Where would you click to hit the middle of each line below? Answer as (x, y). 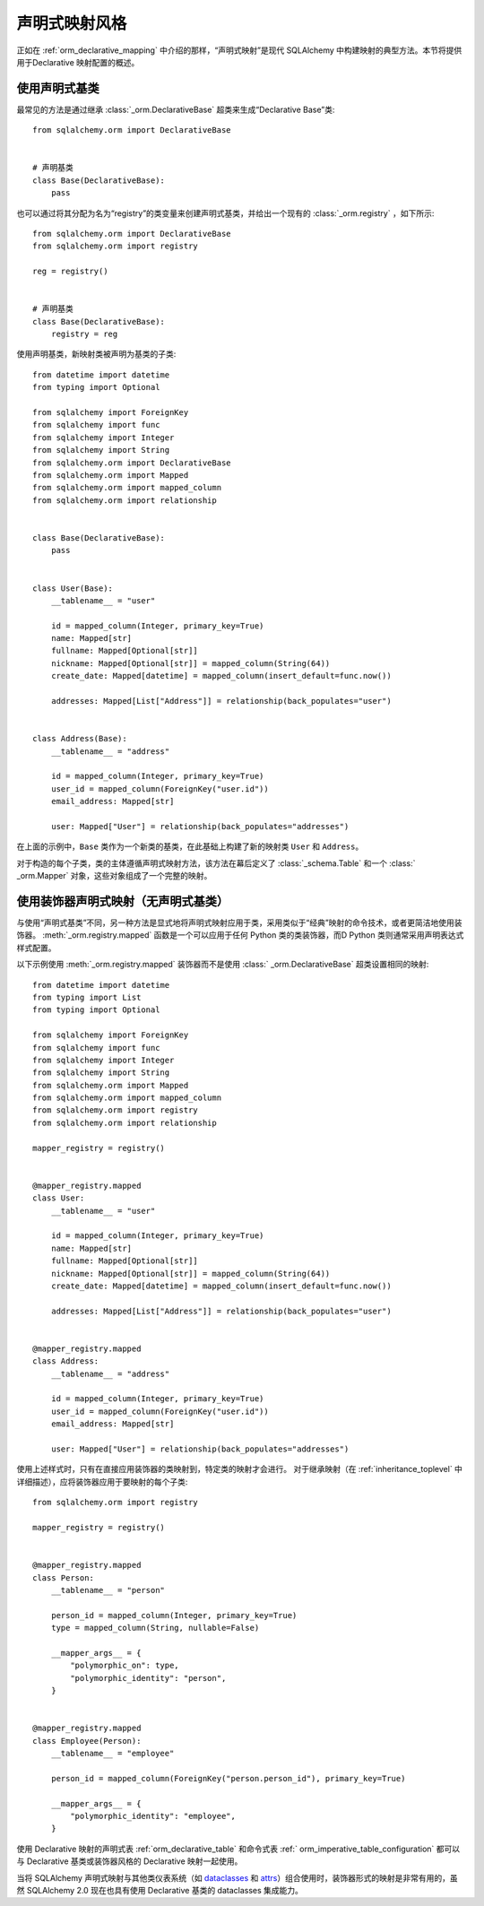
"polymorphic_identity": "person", (148, 1678)
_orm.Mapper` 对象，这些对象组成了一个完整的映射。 (114, 876)
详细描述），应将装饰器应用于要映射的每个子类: (102, 1481)
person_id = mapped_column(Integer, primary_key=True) (174, 1615)
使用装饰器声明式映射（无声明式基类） (122, 901)
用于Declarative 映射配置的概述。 (78, 62)
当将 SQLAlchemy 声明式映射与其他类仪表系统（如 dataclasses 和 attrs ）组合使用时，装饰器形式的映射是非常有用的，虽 (237, 1877)
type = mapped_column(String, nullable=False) (155, 1628)
